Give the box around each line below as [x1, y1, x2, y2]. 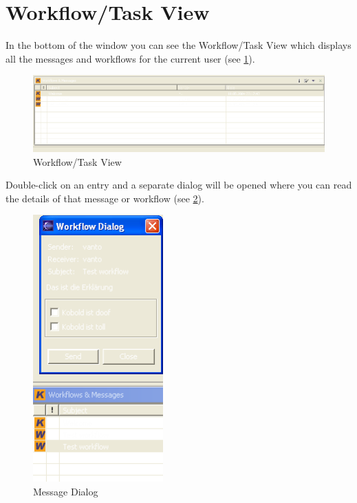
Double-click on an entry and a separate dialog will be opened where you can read [6, 178, 352, 192]
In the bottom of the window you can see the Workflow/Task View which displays [6, 38, 351, 52]
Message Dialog [33, 484, 98, 498]
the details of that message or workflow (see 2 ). [6, 191, 204, 205]
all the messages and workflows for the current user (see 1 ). [6, 51, 255, 65]
